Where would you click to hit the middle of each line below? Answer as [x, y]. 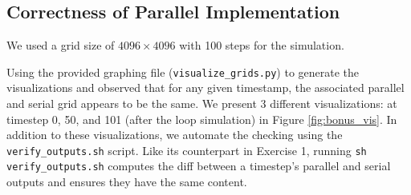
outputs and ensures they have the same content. [127, 182]
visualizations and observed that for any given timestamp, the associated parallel [205, 88]
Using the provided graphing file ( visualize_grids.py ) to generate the [183, 72]
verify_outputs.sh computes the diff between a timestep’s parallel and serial [199, 166]
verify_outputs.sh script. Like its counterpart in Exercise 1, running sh [187, 150]
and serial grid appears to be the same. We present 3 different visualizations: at [202, 103]
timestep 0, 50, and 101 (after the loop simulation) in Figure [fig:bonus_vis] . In [202, 119]
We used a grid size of [61, 45]
